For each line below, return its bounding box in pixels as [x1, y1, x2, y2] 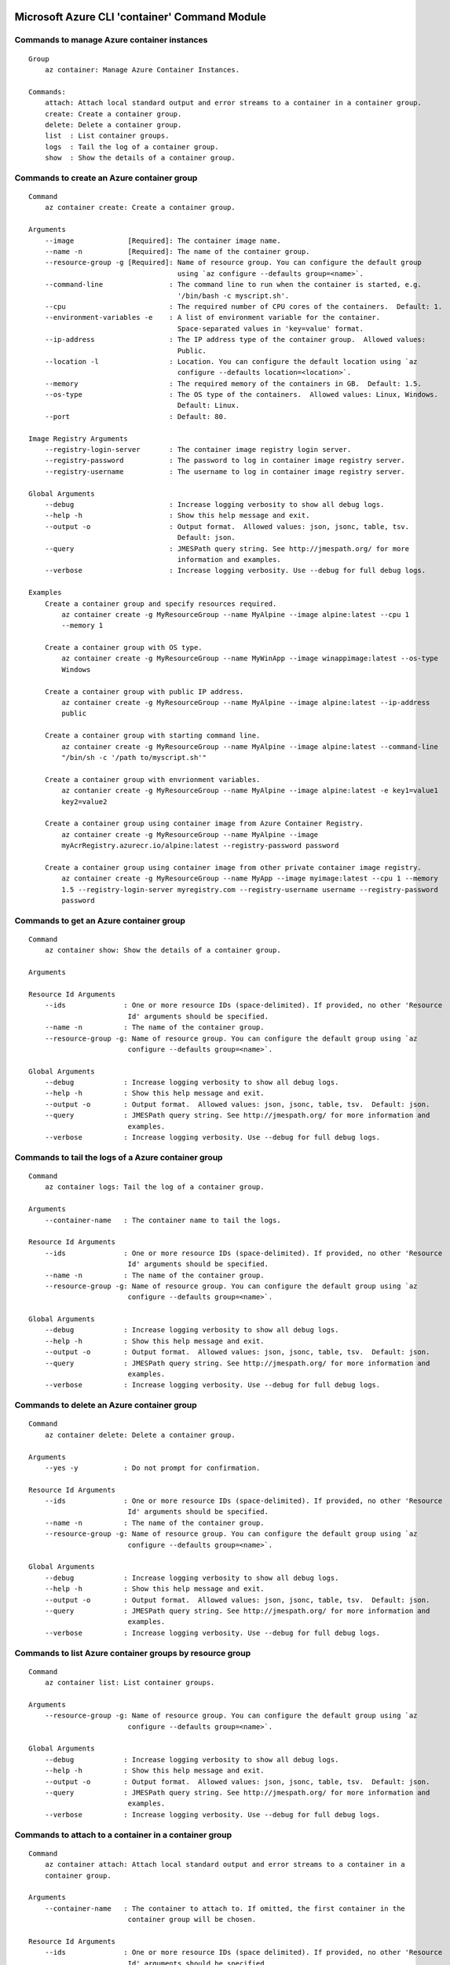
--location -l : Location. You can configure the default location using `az [44, 357, 418, 365]
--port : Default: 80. [44, 412, 228, 421]
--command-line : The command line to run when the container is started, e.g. [44, 280, 422, 289]
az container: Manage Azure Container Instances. [44, 65, 240, 74]
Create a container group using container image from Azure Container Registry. [44, 819, 364, 828]
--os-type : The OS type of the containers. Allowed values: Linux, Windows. [44, 390, 439, 399]
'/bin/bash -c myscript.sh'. [177, 291, 290, 300]
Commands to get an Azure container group [14, 915, 186, 926]
